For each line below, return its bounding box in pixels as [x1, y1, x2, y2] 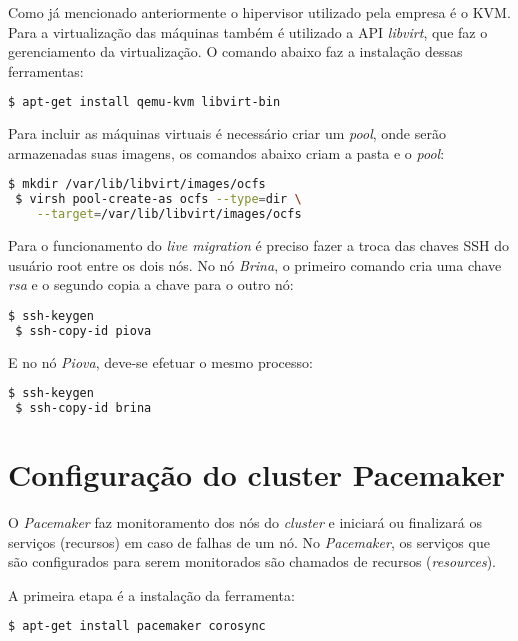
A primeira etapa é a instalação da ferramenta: [8, 584, 295, 605]
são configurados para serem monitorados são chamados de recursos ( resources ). [8, 551, 496, 572]
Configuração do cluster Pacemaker [8, 454, 506, 495]
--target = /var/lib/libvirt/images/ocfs [36, 207, 302, 222]
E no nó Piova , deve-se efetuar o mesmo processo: [8, 351, 313, 372]
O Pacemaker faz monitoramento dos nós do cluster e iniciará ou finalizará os [8, 512, 482, 533]
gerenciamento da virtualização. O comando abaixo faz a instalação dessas [8, 41, 463, 62]
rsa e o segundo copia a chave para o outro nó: [8, 274, 294, 295]
